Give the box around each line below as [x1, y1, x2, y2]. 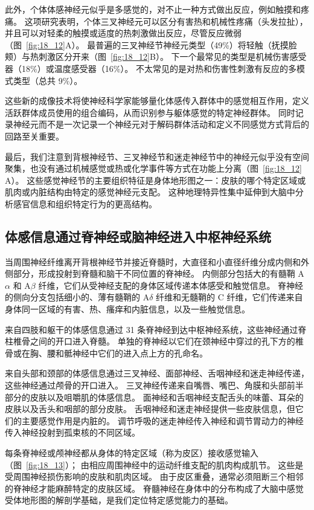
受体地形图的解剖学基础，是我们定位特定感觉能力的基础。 [5, 494, 233, 506]
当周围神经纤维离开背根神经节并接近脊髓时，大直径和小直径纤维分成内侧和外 [5, 255, 309, 268]
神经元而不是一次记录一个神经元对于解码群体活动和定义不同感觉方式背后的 [13, 118, 309, 131]
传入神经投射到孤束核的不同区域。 [5, 426, 140, 439]
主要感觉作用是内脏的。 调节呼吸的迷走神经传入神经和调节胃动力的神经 [21, 414, 304, 427]
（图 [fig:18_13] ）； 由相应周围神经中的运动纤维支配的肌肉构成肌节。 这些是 [5, 458, 304, 471]
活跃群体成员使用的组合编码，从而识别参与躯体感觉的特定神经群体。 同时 [5, 106, 295, 118]
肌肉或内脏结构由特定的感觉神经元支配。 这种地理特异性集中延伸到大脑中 [5, 186, 295, 198]
